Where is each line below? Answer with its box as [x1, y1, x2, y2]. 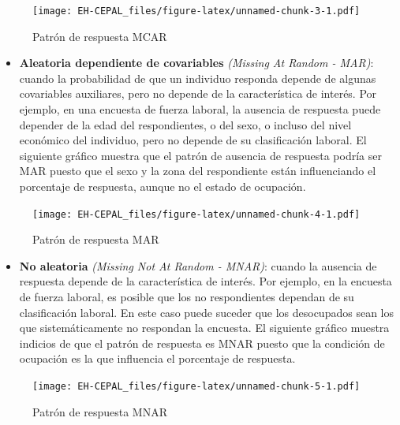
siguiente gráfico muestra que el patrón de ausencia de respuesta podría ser [19, 147, 382, 163]
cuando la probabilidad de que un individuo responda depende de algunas [19, 69, 376, 86]
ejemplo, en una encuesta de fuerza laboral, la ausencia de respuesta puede [19, 101, 381, 117]
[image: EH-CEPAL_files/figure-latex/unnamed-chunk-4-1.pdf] [32, 208, 361, 220]
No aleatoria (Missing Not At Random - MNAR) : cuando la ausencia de [19, 257, 377, 274]
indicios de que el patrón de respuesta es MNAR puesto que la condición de [19, 334, 385, 351]
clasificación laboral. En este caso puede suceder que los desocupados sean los [19, 304, 394, 320]
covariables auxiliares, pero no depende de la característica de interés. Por [19, 85, 377, 102]
